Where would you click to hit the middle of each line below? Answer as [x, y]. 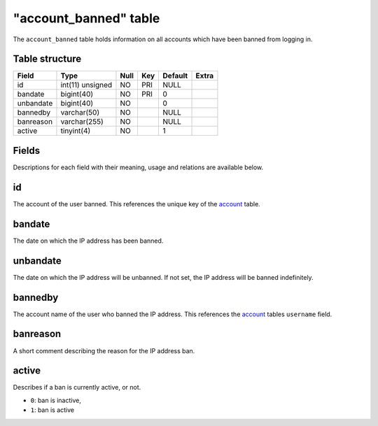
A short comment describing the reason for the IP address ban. [104, 350]
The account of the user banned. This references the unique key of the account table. [136, 204]
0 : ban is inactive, [56, 400]
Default [175, 76]
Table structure [47, 59]
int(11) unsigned [86, 85]
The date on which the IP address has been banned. [88, 241]
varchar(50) [80, 113]
